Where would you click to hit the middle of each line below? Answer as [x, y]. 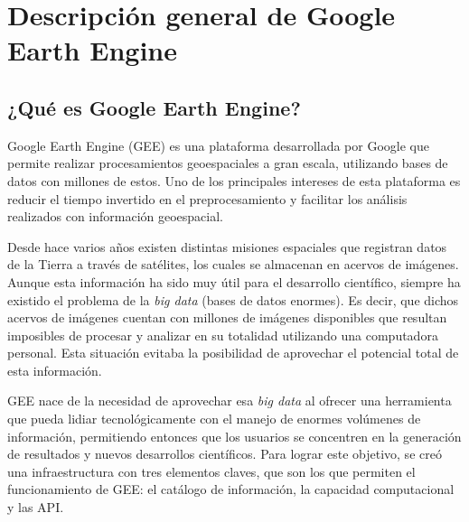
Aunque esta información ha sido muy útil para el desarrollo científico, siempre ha [234, 281]
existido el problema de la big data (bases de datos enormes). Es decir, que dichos [233, 299]
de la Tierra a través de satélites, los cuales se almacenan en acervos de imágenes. [233, 264]
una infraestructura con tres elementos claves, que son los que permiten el [211, 471]
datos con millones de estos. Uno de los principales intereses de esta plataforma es [234, 180]
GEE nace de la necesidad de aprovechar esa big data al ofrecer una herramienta [230, 401]
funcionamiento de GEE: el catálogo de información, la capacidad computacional [231, 489]
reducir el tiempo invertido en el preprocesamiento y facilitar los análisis [207, 198]
